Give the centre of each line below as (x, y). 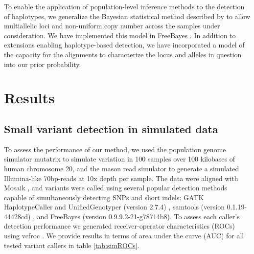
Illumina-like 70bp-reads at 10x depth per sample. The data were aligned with (121, 178)
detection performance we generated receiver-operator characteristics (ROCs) (120, 226)
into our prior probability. (43, 64)
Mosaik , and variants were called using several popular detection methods (115, 188)
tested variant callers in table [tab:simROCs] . (72, 245)
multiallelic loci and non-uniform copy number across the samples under (112, 26)
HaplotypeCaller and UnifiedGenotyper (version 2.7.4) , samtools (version (114, 207)
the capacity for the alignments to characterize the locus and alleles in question (123, 54)
